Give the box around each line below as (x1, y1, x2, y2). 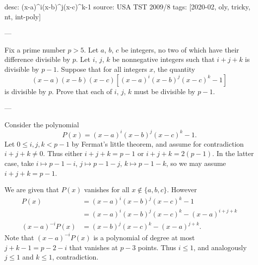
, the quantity (153, 63, 195, 74)
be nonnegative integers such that (112, 54, 215, 64)
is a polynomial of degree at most (93, 232, 195, 242)
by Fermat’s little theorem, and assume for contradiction (71, 138, 244, 149)
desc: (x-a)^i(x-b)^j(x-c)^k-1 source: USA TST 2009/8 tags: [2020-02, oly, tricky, (4, 1, 251, 11)
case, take (4, 158, 34, 168)
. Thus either (43, 148, 82, 159)
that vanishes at (69, 242, 118, 252)
